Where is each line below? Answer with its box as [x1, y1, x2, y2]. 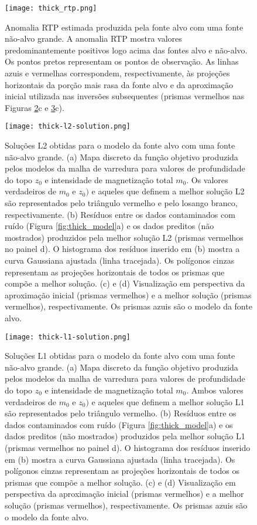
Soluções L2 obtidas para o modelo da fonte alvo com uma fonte [5, 139, 235, 152]
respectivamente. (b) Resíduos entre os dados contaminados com [5, 208, 235, 220]
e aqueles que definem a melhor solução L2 [91, 185, 245, 197]
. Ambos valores [186, 384, 244, 396]
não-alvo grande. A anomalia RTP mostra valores [5, 32, 182, 45]
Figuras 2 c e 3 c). [5, 101, 64, 113]
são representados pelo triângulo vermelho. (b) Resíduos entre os [5, 407, 237, 419]
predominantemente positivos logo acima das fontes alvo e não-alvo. [5, 43, 248, 56]
